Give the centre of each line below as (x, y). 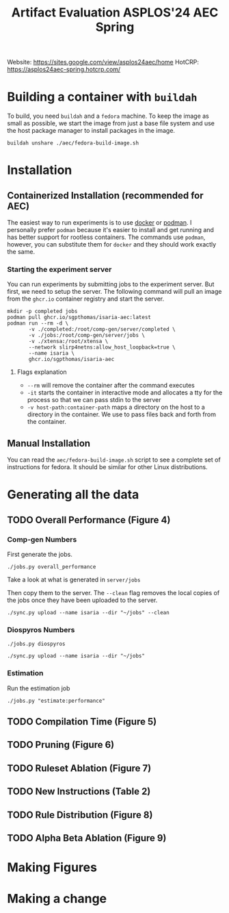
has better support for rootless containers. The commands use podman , (106, 237)
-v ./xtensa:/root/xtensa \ (68, 341)
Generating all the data (73, 495)
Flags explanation (42, 372)
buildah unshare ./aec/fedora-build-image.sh (73, 143)
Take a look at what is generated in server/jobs (74, 579)
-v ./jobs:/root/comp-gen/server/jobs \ (87, 336)
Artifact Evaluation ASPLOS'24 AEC (115, 13)
